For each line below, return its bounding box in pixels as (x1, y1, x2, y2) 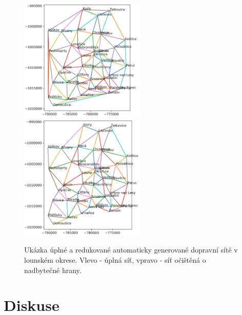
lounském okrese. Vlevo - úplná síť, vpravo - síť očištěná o (24, 255, 206, 265)
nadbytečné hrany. (24, 264, 82, 275)
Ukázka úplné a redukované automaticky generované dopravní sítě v (24, 244, 238, 255)
